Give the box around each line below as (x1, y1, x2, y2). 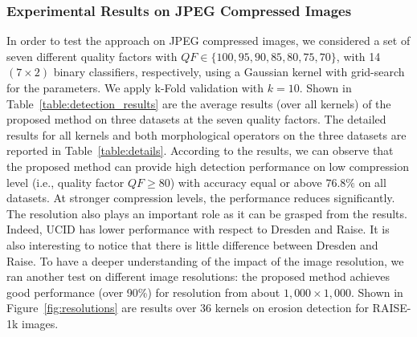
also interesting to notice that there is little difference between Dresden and (6, 236, 378, 253)
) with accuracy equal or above (170, 173, 322, 190)
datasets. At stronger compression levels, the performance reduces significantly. (6, 189, 395, 206)
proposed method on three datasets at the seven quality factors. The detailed (6, 111, 386, 128)
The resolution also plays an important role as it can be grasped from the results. (6, 205, 407, 221)
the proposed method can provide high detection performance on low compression (6, 157, 409, 174)
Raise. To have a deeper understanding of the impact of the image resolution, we (6, 252, 404, 269)
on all (358, 173, 386, 190)
